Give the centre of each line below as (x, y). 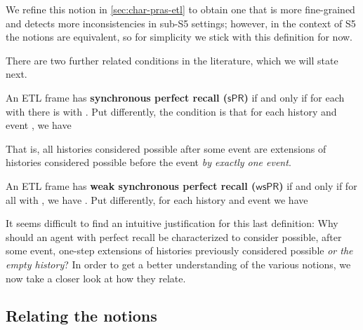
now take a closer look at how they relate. (96, 278)
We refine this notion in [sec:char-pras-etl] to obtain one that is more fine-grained (180, 9)
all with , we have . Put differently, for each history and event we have (157, 199)
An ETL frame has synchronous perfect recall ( (117, 97)
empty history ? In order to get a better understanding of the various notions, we (178, 264)
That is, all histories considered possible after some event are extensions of (166, 148)
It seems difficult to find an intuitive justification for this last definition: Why (172, 223)
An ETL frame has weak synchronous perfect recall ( (131, 185)
